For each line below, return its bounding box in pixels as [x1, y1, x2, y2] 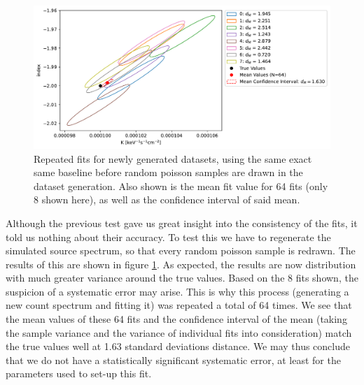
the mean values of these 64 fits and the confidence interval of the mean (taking [6, 312, 347, 326]
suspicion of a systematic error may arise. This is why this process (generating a [6, 284, 349, 298]
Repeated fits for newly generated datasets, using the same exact [34, 151, 312, 166]
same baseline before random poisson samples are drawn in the [34, 165, 303, 180]
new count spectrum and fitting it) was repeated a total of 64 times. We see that [6, 298, 352, 312]
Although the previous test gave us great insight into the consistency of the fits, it [6, 215, 358, 230]
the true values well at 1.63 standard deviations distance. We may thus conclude [6, 339, 350, 354]
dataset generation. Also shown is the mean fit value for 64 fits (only [34, 178, 328, 193]
